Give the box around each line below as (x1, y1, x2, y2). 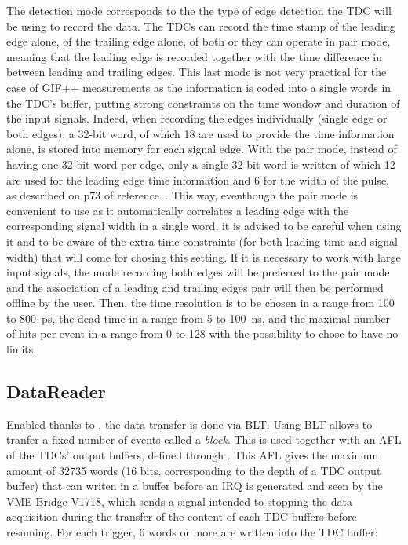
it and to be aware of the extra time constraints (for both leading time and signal (6, 232, 398, 249)
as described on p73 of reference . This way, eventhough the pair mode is (6, 187, 359, 203)
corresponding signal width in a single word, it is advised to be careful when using (6, 218, 402, 234)
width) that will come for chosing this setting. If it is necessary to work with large (6, 248, 401, 265)
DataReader (6, 379, 106, 404)
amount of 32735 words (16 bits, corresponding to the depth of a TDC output (6, 462, 381, 478)
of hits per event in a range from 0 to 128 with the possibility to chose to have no (6, 325, 399, 342)
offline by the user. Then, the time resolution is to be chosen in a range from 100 (6, 294, 395, 311)
